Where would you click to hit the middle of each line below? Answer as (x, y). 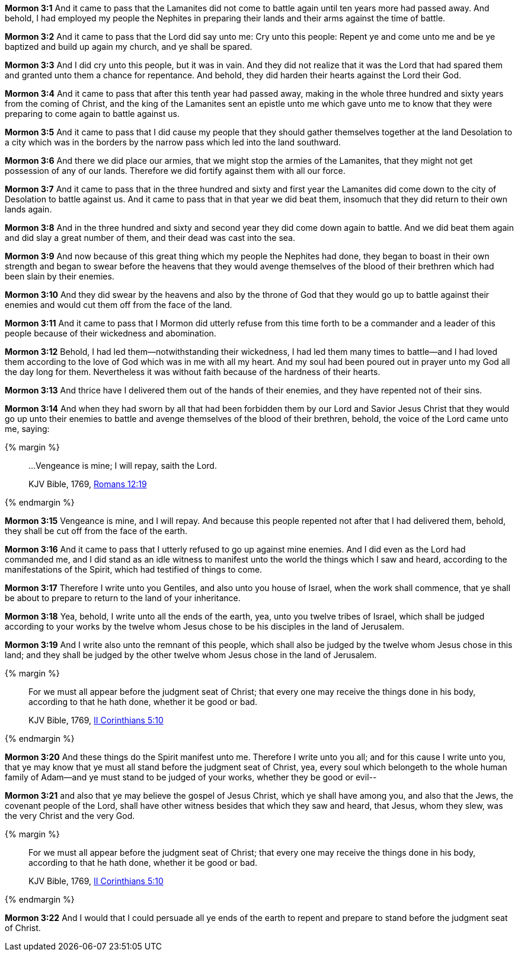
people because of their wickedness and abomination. (111, 333)
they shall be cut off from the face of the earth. (96, 531)
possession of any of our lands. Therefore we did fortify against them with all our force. (175, 171)
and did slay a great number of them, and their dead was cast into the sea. (150, 238)
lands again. (28, 209)
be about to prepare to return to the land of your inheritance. (123, 598)
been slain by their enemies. (60, 276)
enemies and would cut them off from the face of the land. (119, 305)
